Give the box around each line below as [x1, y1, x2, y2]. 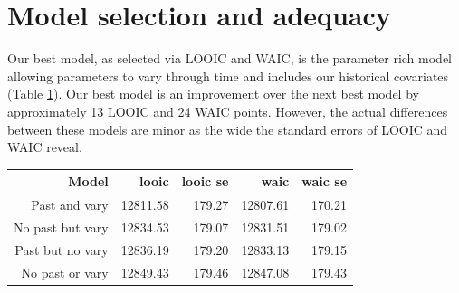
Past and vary [31, 195, 109, 214]
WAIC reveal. [7, 137, 82, 156]
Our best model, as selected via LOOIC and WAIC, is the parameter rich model [7, 49, 453, 68]
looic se [181, 172, 229, 191]
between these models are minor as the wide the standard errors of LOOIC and [7, 119, 448, 138]
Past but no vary [14, 240, 109, 259]
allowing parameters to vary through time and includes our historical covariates [7, 66, 449, 85]
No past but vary [14, 217, 109, 236]
